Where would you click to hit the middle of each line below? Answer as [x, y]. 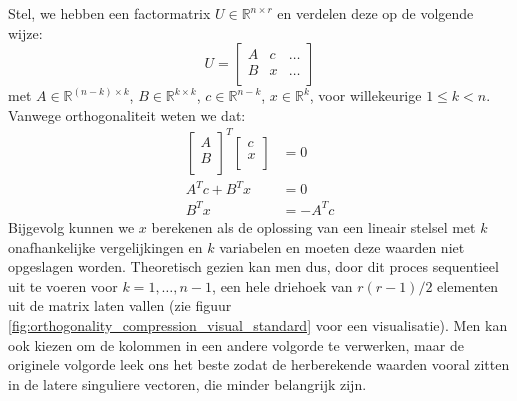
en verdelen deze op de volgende [375, 13]
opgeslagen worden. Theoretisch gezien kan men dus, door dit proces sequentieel [253, 266]
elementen [468, 285]
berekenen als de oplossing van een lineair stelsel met [313, 226]
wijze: [25, 32]
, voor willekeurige [365, 95]
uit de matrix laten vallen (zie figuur [120, 305]
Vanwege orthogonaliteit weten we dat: [127, 114]
